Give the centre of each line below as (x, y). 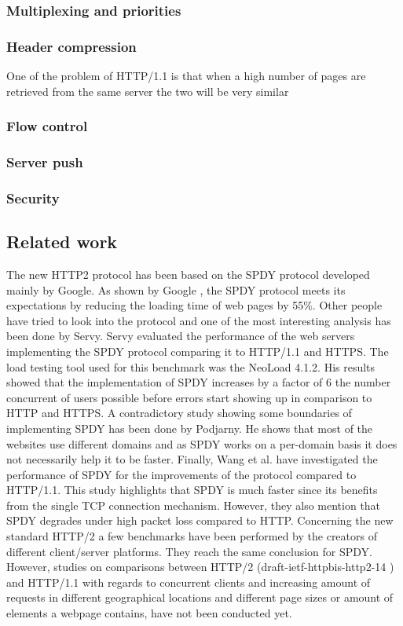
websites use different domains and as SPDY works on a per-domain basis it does (202, 443)
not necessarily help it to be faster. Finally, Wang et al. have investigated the (192, 459)
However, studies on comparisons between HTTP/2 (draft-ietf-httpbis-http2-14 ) (200, 567)
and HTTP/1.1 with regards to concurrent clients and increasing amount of (189, 582)
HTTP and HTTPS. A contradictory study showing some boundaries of (179, 413)
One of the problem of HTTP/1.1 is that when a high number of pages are (186, 76)
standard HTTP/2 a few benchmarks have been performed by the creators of (192, 536)
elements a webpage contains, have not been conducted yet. (149, 613)
